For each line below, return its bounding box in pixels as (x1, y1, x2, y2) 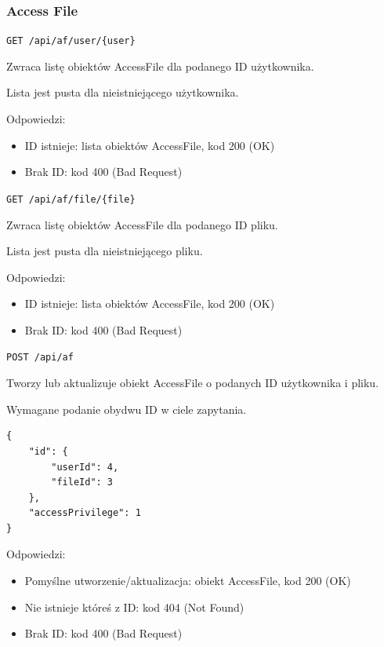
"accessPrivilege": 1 (28, 507, 141, 519)
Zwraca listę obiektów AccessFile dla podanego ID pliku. (6, 216, 278, 232)
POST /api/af (6, 352, 74, 364)
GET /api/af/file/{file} (6, 193, 136, 205)
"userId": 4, (51, 461, 119, 473)
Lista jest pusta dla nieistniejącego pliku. (6, 243, 203, 259)
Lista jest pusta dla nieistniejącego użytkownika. (6, 84, 239, 101)
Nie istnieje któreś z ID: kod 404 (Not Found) (24, 598, 245, 615)
